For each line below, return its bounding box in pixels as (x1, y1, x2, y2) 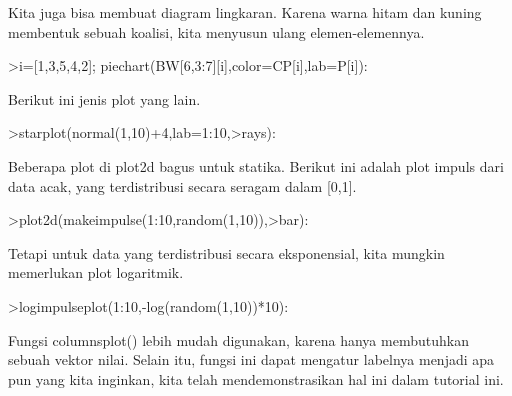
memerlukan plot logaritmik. (8, 262, 184, 283)
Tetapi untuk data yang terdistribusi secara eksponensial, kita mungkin (8, 242, 445, 263)
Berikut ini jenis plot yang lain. (8, 88, 201, 109)
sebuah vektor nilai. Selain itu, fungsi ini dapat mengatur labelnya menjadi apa (8, 349, 495, 370)
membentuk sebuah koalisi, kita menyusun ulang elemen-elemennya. (8, 21, 425, 42)
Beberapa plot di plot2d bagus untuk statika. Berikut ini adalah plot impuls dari (8, 155, 504, 176)
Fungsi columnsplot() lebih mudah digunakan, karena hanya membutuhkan (8, 329, 469, 350)
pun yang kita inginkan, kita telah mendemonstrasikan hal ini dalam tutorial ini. (8, 368, 504, 389)
